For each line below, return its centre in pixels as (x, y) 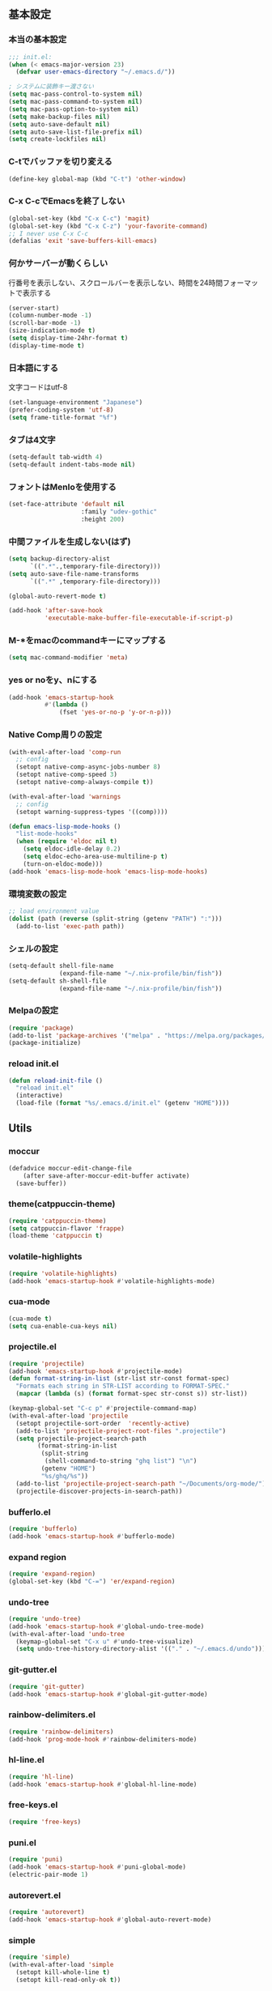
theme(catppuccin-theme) (62, 1204)
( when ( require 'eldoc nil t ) (66, 842)
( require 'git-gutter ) (47, 1686)
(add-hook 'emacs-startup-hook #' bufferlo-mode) (92, 1536)
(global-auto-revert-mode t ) (57, 596)
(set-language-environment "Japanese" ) (76, 403)
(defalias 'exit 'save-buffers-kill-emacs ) (83, 241)
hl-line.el (26, 1760)
